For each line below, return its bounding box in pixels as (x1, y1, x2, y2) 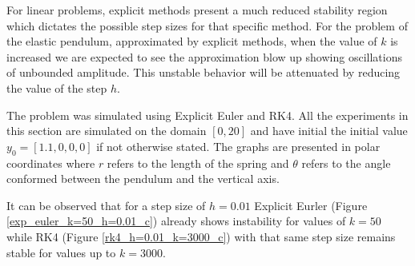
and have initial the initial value (250, 122, 408, 139)
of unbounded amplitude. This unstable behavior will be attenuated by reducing (6, 64, 401, 81)
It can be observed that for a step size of (6, 197, 206, 213)
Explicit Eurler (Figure (254, 197, 368, 213)
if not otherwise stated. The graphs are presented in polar (96, 137, 381, 154)
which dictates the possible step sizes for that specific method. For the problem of (6, 17, 408, 34)
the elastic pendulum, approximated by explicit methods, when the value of (6, 33, 377, 50)
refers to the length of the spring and (107, 154, 289, 171)
